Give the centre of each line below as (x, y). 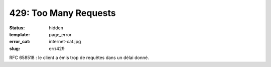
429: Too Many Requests (62, 13)
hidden (56, 28)
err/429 (57, 48)
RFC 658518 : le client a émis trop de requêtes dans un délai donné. (79, 58)
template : (20, 34)
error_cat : (20, 42)
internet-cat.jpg (65, 42)
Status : (17, 28)
